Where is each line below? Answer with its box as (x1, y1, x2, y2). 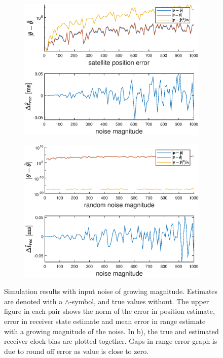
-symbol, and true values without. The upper (69, 296, 209, 306)
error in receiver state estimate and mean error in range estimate (4, 315, 206, 326)
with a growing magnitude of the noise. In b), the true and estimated (4, 326, 219, 336)
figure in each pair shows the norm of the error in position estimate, (4, 306, 215, 316)
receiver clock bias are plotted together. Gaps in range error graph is (4, 336, 217, 346)
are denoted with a (4, 296, 63, 306)
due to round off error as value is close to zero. (4, 345, 149, 356)
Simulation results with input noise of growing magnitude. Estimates (4, 286, 218, 297)
